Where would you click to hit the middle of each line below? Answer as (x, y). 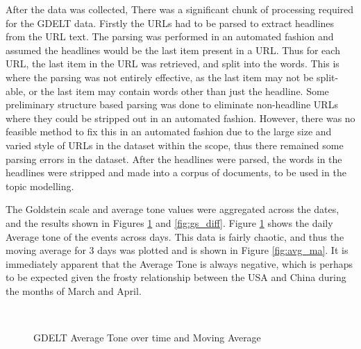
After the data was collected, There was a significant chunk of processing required (180, 9)
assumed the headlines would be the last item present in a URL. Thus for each (173, 50)
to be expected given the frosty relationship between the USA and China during (176, 277)
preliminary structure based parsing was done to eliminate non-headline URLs (172, 104)
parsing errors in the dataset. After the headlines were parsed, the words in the (174, 159)
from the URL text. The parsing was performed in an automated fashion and (170, 36)
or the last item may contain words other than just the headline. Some (179, 91)
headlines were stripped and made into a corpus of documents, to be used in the (176, 172)
